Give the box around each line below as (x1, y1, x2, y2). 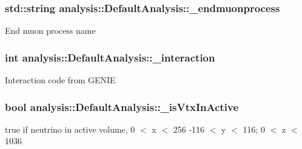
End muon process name (5, 24, 96, 37)
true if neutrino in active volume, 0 (5, 122, 135, 135)
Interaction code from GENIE (5, 74, 116, 86)
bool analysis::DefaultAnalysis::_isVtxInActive (5, 99, 239, 114)
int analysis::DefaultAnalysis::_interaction (5, 49, 215, 65)
